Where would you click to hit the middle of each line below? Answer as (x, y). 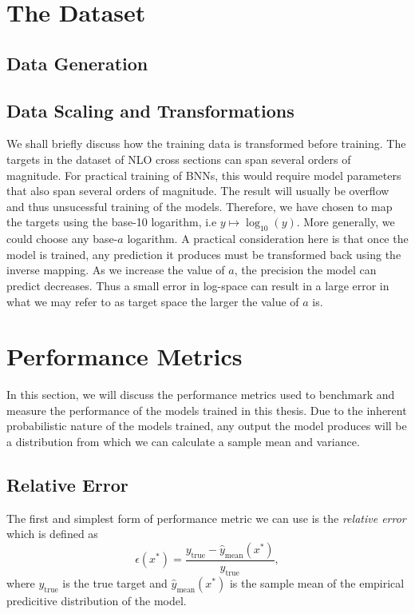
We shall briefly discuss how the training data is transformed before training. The (206, 144)
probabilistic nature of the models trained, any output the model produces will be (207, 426)
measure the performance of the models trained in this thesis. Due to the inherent (207, 410)
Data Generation (77, 63)
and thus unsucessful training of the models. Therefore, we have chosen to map (200, 206)
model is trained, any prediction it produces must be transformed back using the (204, 254)
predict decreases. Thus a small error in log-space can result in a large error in (198, 285)
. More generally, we (346, 222)
